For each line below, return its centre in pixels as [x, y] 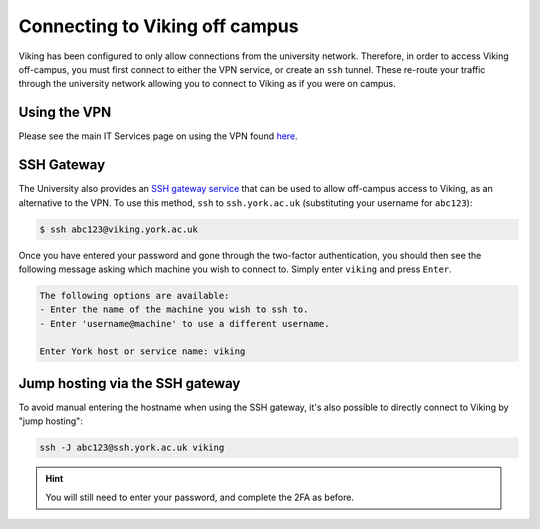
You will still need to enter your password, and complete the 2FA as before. [200, 497]
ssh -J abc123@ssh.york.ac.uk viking [132, 448]
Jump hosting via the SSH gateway [129, 383]
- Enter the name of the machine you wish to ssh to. [174, 309]
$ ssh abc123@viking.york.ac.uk [119, 229]
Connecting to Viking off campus [158, 26]
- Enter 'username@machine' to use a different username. [184, 323]
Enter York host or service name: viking [142, 351]
